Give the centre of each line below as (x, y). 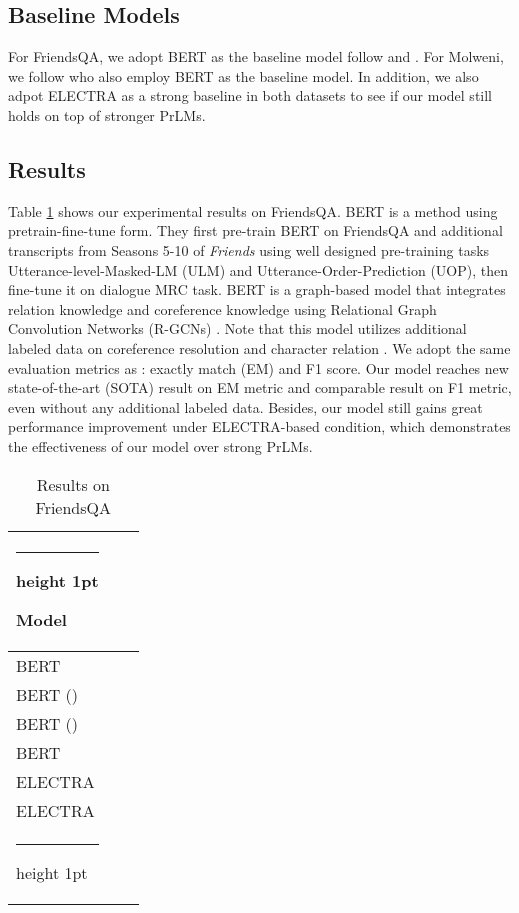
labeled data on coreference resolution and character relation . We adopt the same (259, 347)
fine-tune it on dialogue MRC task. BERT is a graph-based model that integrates (257, 289)
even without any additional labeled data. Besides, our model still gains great (245, 406)
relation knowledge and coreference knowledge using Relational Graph (222, 308)
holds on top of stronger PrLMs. (107, 114)
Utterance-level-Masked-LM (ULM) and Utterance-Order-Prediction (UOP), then (258, 269)
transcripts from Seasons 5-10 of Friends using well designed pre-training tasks (249, 249)
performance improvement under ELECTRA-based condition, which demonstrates (259, 426)
